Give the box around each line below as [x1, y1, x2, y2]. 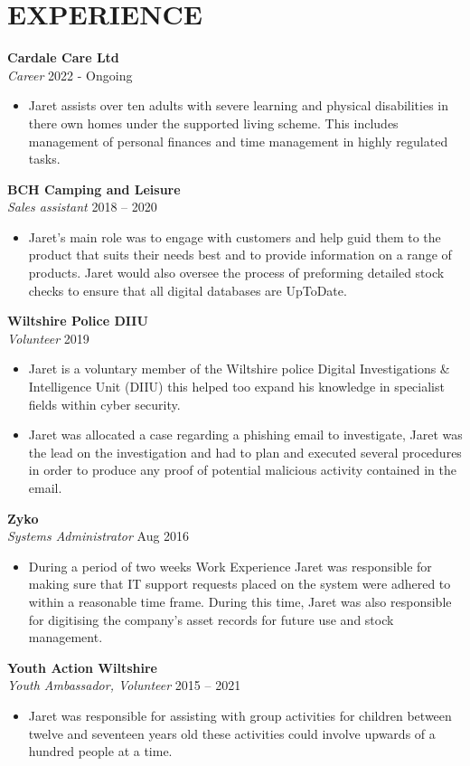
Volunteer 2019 [7, 328, 89, 347]
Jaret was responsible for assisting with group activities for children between [28, 705, 452, 724]
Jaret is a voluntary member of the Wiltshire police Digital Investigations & [28, 359, 450, 378]
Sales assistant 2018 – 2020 [7, 197, 157, 216]
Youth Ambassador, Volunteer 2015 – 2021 [7, 676, 241, 695]
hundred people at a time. [28, 742, 173, 761]
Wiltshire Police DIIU [7, 311, 148, 330]
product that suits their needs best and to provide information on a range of [28, 245, 452, 264]
